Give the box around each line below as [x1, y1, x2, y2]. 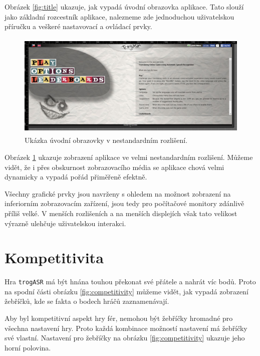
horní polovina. [5, 342, 51, 352]
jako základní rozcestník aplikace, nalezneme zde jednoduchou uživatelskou [5, 11, 234, 22]
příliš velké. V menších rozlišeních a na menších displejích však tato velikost [5, 208, 237, 218]
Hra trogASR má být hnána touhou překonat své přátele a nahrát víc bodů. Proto [5, 276, 256, 287]
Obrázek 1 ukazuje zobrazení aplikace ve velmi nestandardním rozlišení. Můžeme [5, 151, 253, 162]
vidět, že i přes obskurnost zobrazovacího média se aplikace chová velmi [5, 161, 224, 172]
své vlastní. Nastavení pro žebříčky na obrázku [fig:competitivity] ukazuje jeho [5, 332, 245, 343]
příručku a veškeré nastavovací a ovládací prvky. [5, 21, 152, 32]
